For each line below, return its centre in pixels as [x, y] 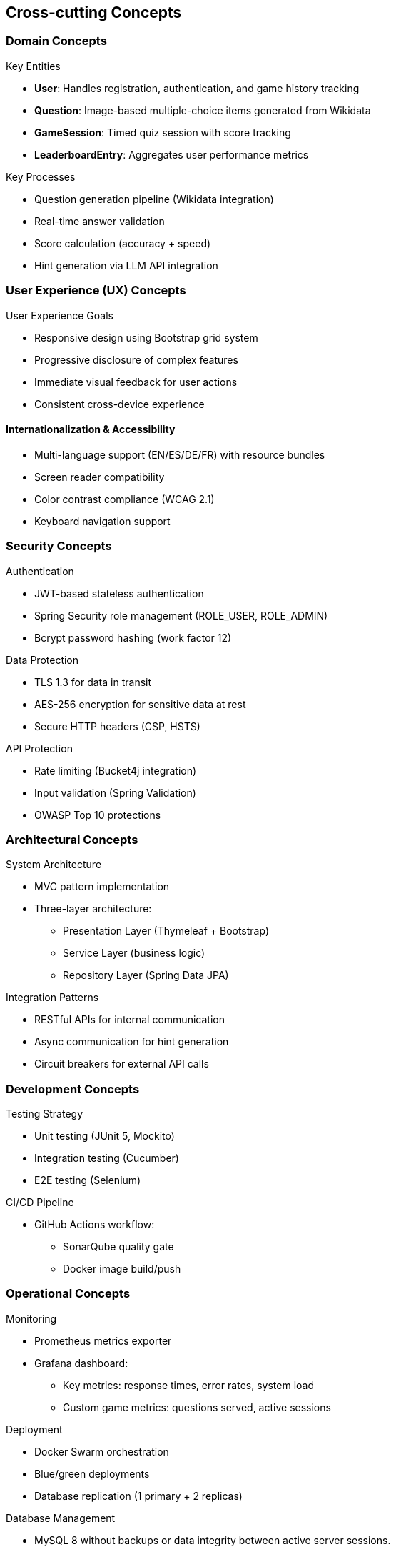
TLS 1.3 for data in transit [93, 682]
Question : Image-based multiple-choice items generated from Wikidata [203, 110]
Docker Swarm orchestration [102, 1451]
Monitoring [31, 1318]
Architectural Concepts [72, 839]
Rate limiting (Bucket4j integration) [116, 770]
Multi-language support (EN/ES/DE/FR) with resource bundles [180, 454]
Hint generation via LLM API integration [126, 265]
